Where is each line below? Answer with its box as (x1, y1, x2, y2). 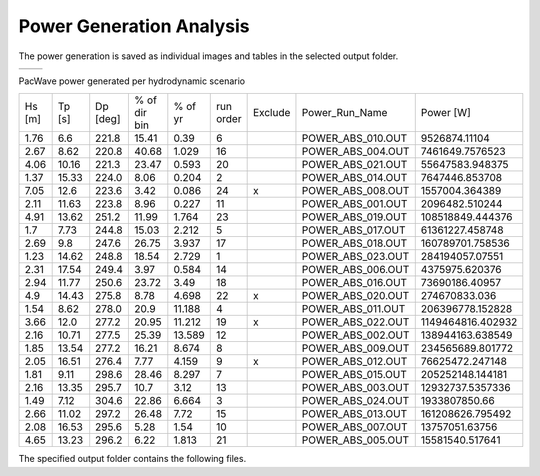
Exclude (252, 106, 291, 120)
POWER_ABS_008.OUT (301, 184, 410, 198)
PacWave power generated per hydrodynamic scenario (18, 75, 245, 87)
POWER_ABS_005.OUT (301, 433, 410, 447)
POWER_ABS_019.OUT (301, 210, 408, 224)
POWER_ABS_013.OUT (301, 407, 408, 421)
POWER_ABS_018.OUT (301, 236, 408, 250)
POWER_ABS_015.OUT (301, 368, 407, 382)
